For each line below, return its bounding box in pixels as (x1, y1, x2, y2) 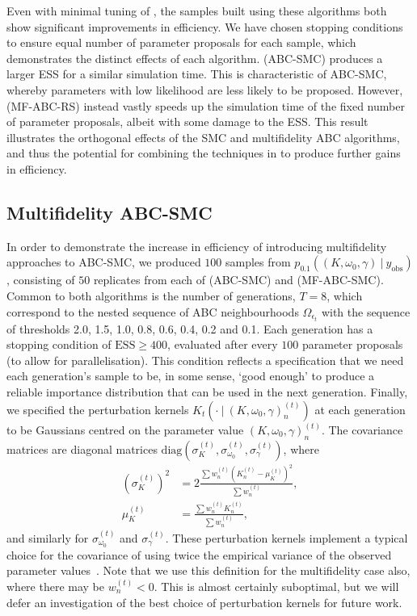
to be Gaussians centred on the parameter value (6, 421, 244, 438)
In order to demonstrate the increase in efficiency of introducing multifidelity (6, 237, 387, 254)
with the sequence (321, 303, 411, 320)
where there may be (6, 577, 105, 594)
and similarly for (6, 529, 89, 546)
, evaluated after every (167, 336, 278, 353)
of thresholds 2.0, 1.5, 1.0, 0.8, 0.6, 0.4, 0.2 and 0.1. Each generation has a (6, 320, 373, 337)
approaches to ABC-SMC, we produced (6, 254, 201, 270)
